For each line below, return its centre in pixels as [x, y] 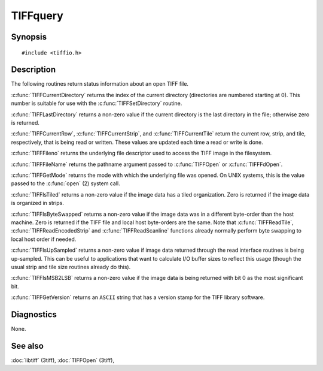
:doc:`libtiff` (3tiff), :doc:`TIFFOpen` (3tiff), [63, 360]
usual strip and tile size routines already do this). [71, 267]
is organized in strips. [37, 203]
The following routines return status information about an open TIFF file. [100, 84]
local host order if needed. [44, 239]
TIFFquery [37, 16]
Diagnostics [34, 314]
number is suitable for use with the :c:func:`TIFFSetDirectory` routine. [97, 103]
